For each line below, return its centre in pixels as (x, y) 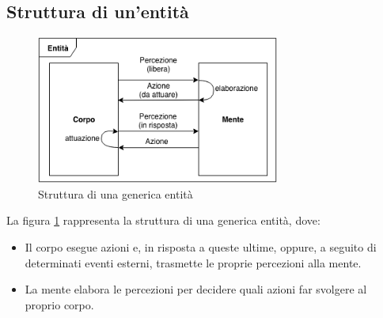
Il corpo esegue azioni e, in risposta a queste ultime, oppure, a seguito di (201, 246)
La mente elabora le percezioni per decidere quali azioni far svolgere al (196, 289)
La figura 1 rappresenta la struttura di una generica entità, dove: (163, 220)
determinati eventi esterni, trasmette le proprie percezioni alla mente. (193, 262)
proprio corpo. (59, 304)
